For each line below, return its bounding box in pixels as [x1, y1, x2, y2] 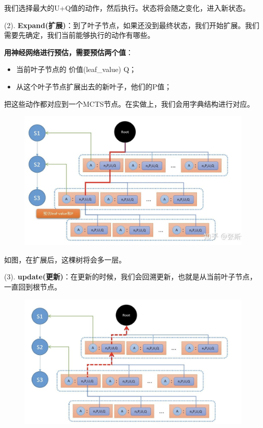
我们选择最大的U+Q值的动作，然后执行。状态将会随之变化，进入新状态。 [4, 3, 250, 13]
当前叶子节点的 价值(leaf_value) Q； [16, 64, 137, 75]
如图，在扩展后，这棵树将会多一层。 [4, 254, 126, 265]
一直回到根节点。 [4, 281, 61, 292]
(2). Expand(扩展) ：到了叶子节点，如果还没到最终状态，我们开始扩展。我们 [4, 19, 259, 30]
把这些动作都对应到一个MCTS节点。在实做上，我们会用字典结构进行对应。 [4, 98, 254, 109]
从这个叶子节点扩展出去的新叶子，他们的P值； [16, 81, 172, 91]
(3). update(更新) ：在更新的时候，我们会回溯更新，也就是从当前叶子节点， [4, 271, 257, 282]
